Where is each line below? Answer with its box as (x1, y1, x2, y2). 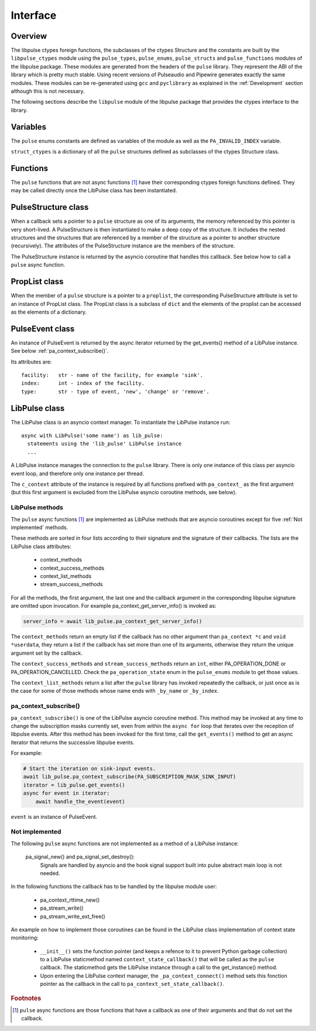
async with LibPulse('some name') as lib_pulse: (21, 433, 163, 439)
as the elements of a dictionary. (11, 308, 87, 315)
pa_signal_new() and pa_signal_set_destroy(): (25, 853, 135, 860)
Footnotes (11, 994, 42, 1002)
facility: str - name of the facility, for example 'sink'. (21, 372, 204, 379)
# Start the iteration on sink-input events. (23, 765, 156, 772)
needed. (40, 869, 60, 876)
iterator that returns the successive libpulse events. (11, 739, 135, 746)
